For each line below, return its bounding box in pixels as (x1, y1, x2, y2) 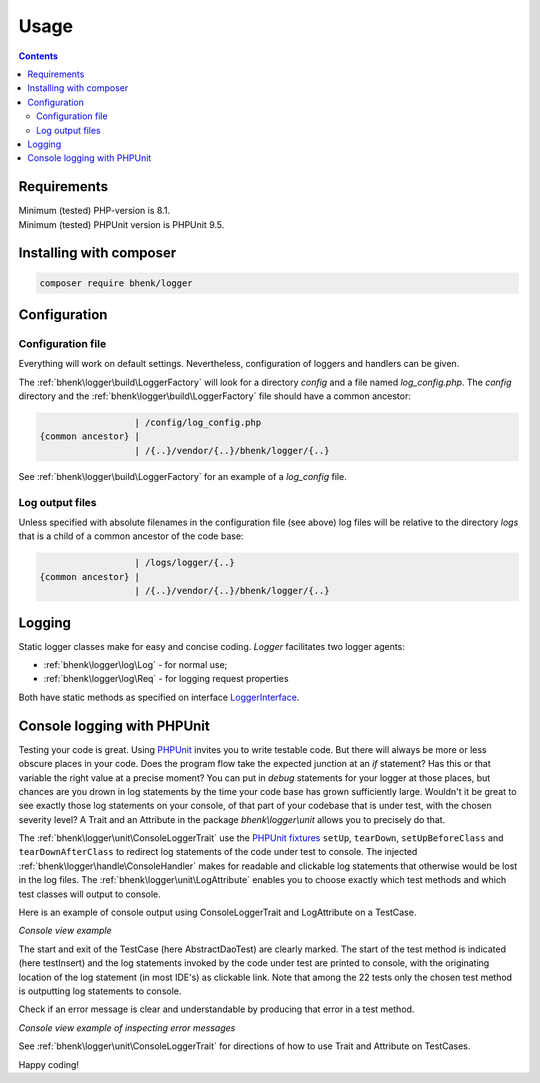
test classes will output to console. (18, 888, 162, 900)
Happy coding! (18, 1058, 80, 1070)
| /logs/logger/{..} (134, 557, 235, 569)
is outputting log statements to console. (18, 985, 182, 997)
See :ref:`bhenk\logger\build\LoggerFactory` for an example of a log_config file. (18, 470, 347, 482)
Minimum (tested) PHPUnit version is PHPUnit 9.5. (18, 218, 225, 230)
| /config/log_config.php (134, 417, 262, 429)
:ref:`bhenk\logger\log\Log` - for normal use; (43, 659, 228, 671)
